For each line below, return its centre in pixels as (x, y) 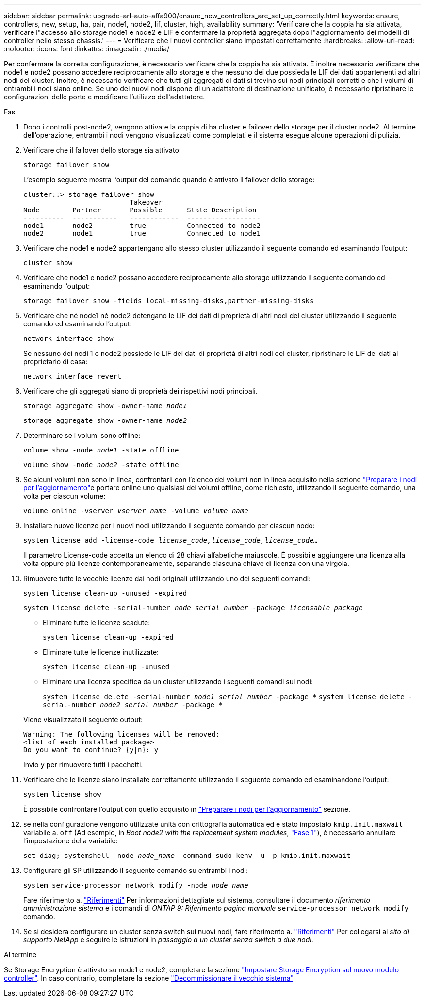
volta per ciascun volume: (65, 496)
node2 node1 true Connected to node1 (142, 233)
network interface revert (73, 376)
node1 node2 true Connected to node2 (142, 226)
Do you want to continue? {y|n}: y (91, 750)
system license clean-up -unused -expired (105, 593)
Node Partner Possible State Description (140, 210)
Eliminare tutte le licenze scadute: (97, 622)
